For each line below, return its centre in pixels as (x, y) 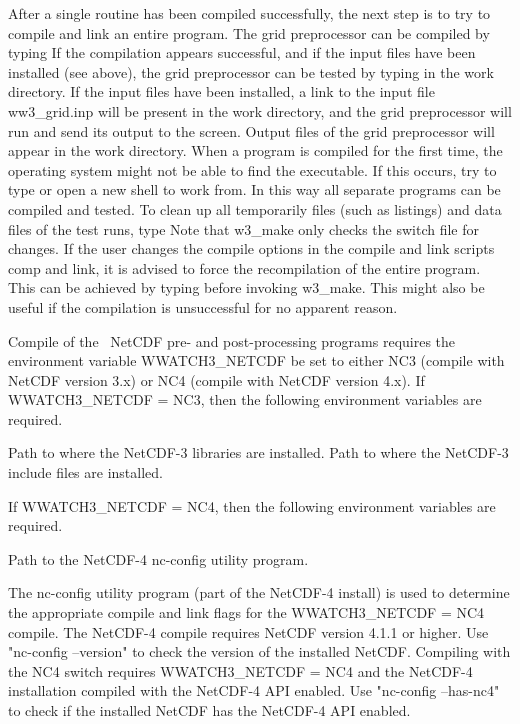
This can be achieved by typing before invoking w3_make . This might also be (246, 287)
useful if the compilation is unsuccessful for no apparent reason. (203, 306)
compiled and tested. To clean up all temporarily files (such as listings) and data (255, 208)
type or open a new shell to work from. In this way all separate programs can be (254, 189)
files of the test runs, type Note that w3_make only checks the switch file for (243, 228)
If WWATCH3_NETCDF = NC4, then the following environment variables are (252, 505)
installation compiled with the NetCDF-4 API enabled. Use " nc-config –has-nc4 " (254, 690)
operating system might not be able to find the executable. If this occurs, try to (252, 169)
